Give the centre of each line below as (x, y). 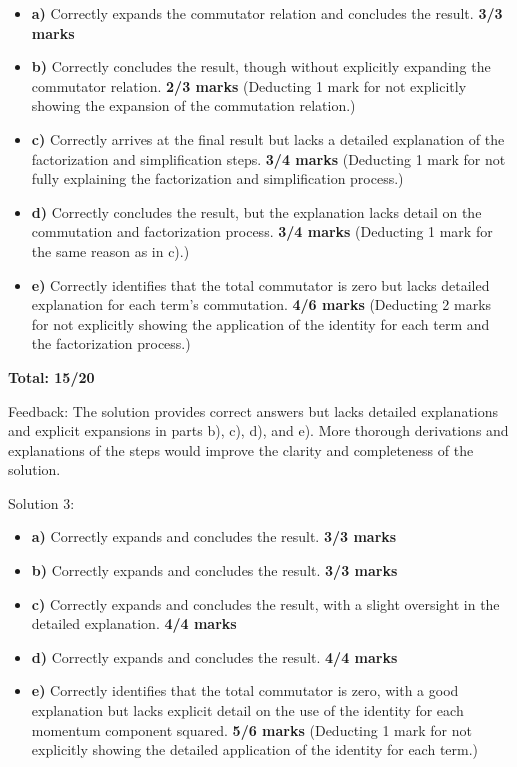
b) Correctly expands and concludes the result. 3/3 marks (214, 570)
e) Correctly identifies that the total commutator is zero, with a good (245, 690)
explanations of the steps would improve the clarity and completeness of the (241, 449)
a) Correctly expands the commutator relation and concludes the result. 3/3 (267, 13)
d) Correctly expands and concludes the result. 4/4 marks (214, 656)
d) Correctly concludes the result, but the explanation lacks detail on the (256, 211)
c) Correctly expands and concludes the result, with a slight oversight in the (265, 603)
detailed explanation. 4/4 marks (134, 623)
